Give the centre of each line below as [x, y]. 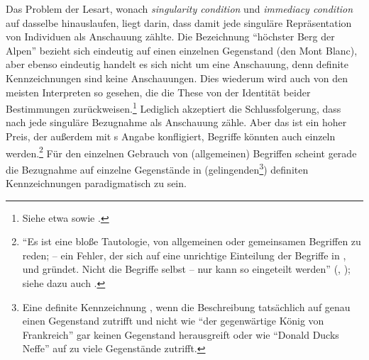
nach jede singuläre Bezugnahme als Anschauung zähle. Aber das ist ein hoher [176, 122]
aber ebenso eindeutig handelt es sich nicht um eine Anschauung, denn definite [177, 64]
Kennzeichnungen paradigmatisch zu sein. [96, 183]
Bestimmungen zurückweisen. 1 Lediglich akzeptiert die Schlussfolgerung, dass [174, 107]
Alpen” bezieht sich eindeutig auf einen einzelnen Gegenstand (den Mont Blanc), [182, 50]
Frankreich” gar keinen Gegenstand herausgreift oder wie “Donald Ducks [181, 334]
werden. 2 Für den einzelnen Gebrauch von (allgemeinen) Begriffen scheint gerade [181, 152]
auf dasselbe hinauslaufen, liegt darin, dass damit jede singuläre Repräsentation [179, 22]
